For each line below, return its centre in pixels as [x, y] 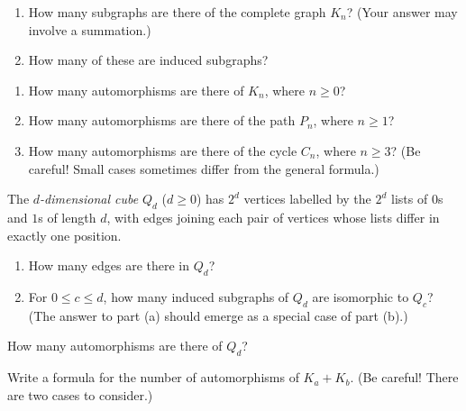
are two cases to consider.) [80, 394]
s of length [67, 217]
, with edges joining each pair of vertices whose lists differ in [273, 217]
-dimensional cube [89, 199]
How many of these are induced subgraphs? [148, 60]
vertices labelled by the [307, 199]
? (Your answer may [402, 12]
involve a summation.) [90, 29]
